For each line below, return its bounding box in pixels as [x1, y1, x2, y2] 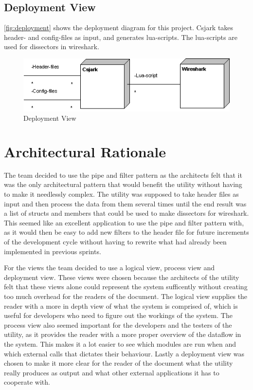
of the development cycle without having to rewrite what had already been [4, 237, 227, 247]
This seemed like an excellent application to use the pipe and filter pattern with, [4, 217, 244, 227]
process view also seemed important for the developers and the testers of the [4, 319, 232, 330]
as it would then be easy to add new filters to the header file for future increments [4, 227, 249, 237]
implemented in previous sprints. [4, 246, 101, 256]
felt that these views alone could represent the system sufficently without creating [4, 281, 248, 292]
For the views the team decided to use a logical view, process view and [4, 262, 215, 273]
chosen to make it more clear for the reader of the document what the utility [4, 358, 233, 368]
